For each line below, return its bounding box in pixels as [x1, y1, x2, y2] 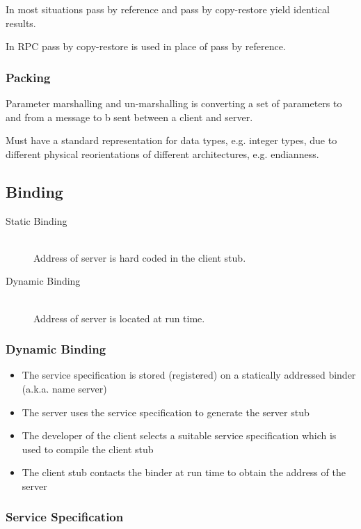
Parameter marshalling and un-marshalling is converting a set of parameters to [6, 96, 342, 110]
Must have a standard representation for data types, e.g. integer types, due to [6, 133, 337, 148]
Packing [6, 68, 51, 86]
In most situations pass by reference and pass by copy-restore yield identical [6, 2, 330, 16]
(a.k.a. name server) [22, 381, 107, 395]
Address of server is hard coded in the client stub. [33, 250, 246, 264]
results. [6, 15, 36, 30]
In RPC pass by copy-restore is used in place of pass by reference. [6, 39, 286, 54]
